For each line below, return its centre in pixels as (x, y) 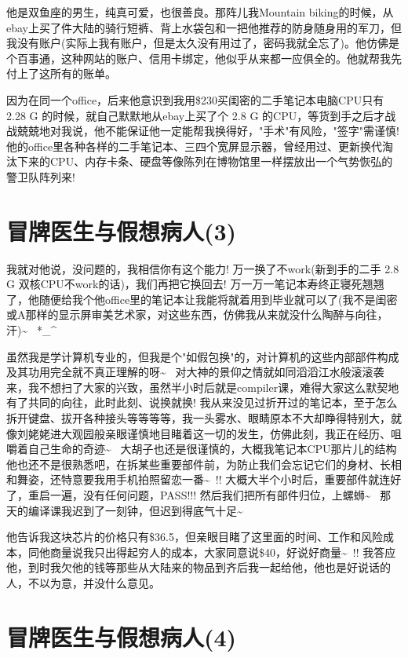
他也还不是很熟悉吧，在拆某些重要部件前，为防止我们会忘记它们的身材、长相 (204, 464)
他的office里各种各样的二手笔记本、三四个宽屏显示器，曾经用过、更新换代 (195, 146)
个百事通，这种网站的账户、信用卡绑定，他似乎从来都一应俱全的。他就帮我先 (204, 58)
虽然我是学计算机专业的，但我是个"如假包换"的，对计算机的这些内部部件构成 (203, 356)
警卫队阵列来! (41, 176)
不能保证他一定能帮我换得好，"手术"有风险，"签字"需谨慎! (252, 131)
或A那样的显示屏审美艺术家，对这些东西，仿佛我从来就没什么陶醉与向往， (197, 314)
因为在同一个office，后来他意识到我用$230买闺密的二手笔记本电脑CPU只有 (195, 99)
